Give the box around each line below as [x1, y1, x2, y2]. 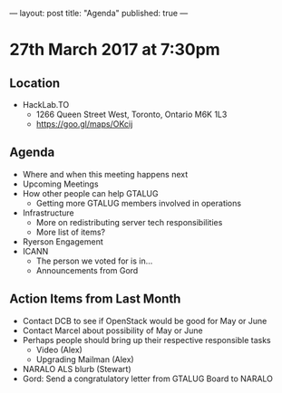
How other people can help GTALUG [22, 187, 159, 198]
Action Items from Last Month [9, 292, 181, 307]
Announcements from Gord [35, 264, 139, 275]
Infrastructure [22, 207, 74, 218]
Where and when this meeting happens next [22, 168, 189, 179]
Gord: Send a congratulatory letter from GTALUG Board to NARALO [22, 373, 274, 384]
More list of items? [35, 226, 106, 237]
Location [9, 75, 61, 91]
